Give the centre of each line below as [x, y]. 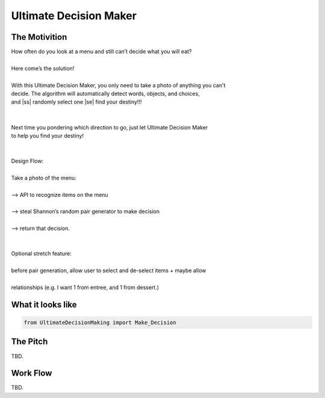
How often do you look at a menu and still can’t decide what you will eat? [101, 52]
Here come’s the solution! [43, 68]
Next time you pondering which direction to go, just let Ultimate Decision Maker [110, 127]
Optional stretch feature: [41, 253]
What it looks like [44, 304]
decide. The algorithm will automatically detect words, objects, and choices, [105, 94]
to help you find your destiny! [48, 135]
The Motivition [39, 37]
